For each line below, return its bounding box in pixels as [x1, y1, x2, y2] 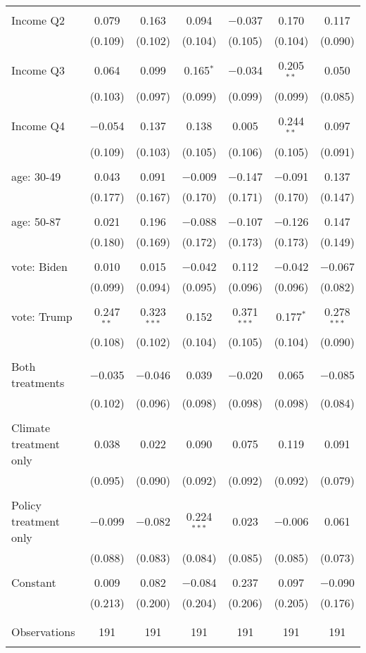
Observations [11, 623, 75, 640]
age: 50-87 [11, 213, 61, 229]
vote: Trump [11, 308, 72, 324]
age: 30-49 [11, 167, 61, 184]
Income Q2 [11, 12, 65, 28]
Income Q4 [11, 118, 65, 134]
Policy [11, 497, 42, 514]
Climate [11, 419, 51, 436]
